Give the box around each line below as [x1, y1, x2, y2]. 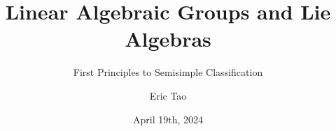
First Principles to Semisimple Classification [73, 65, 263, 79]
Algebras [125, 24, 211, 53]
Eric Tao [149, 88, 187, 102]
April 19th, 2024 [132, 111, 203, 126]
